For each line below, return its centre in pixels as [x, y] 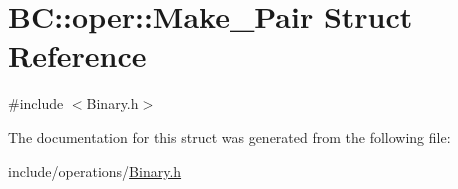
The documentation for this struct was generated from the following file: [229, 136]
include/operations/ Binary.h [95, 170]
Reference [77, 55]
